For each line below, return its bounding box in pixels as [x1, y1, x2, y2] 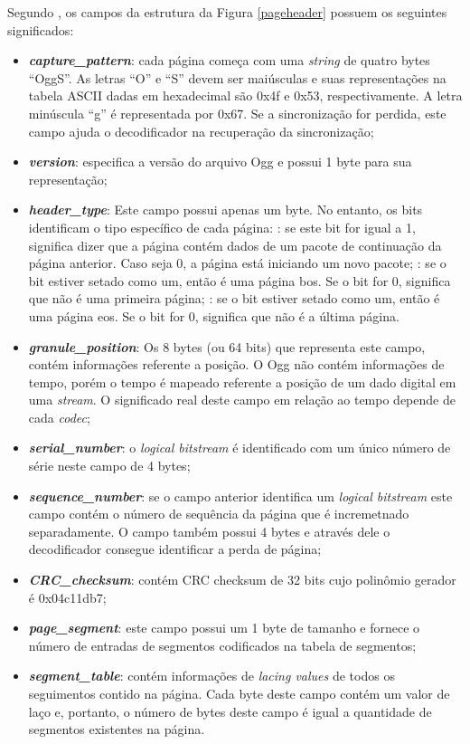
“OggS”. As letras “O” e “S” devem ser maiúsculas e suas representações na [28, 68, 446, 87]
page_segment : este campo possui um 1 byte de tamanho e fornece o [28, 618, 420, 637]
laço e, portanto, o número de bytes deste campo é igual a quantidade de [28, 701, 432, 720]
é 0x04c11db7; [28, 587, 107, 606]
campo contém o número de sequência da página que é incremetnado [28, 504, 409, 523]
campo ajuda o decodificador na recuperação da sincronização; [28, 121, 374, 140]
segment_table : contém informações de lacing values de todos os [28, 666, 395, 685]
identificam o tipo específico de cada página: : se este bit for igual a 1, [28, 217, 416, 236]
